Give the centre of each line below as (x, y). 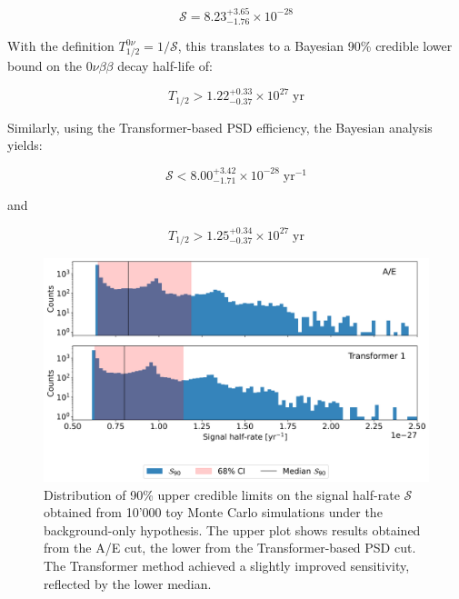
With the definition (61, 46)
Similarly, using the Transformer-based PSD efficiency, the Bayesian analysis (220, 127)
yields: (25, 145)
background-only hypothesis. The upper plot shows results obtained (232, 529)
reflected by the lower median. (128, 583)
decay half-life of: (165, 65)
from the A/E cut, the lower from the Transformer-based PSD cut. (230, 548)
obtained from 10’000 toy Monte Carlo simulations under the (213, 512)
